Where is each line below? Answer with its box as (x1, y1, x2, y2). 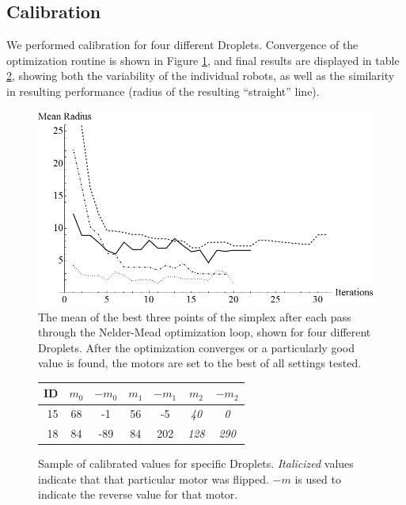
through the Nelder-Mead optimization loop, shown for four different (38, 324, 371, 340)
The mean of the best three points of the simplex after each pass (38, 308, 351, 325)
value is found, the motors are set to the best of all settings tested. (38, 355, 362, 371)
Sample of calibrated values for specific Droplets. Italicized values (38, 455, 354, 472)
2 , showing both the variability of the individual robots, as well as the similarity (6, 67, 395, 84)
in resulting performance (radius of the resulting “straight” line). (6, 82, 320, 99)
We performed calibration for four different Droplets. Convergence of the (6, 36, 359, 53)
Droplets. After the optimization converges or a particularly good (38, 339, 355, 355)
